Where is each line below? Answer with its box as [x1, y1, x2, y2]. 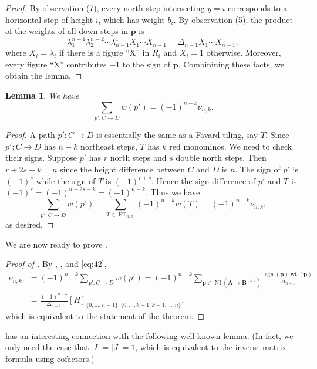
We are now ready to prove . [5, 238, 107, 250]
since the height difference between [60, 163, 185, 175]
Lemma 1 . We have [5, 89, 79, 101]
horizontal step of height [5, 13, 93, 25]
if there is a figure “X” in [59, 46, 150, 59]
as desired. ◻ [5, 218, 54, 231]
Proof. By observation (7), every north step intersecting [5, 2, 205, 13]
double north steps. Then [176, 151, 267, 164]
